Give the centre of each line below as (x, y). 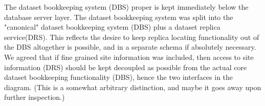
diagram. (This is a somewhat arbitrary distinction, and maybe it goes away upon (133, 87)
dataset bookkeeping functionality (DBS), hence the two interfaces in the (119, 77)
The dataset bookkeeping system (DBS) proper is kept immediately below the (126, 7)
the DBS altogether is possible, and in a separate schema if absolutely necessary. (130, 47)
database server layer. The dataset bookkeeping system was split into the (119, 17)
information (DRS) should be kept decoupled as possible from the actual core (126, 67)
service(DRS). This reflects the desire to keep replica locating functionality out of (132, 37)
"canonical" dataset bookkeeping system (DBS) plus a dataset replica (112, 27)
